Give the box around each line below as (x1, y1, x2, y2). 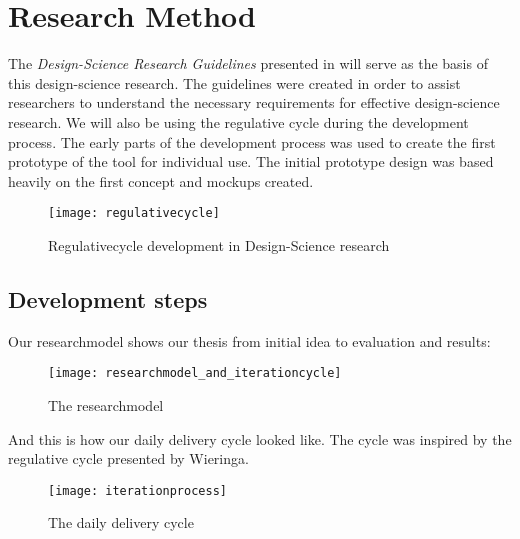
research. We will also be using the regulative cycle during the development (8, 111, 469, 132)
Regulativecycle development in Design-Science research (48, 234, 390, 255)
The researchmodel (48, 394, 164, 415)
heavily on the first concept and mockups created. (8, 170, 314, 191)
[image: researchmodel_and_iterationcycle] (48, 366, 342, 381)
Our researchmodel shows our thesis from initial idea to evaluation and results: (8, 330, 491, 351)
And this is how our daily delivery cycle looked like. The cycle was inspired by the (8, 428, 512, 449)
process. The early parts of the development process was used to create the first (8, 131, 496, 152)
